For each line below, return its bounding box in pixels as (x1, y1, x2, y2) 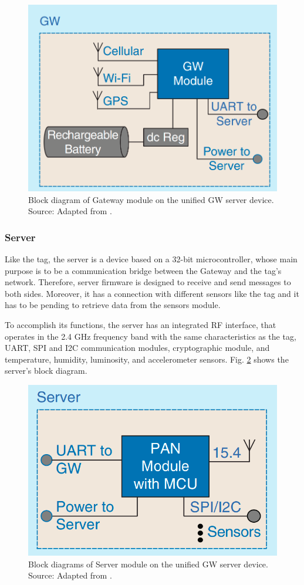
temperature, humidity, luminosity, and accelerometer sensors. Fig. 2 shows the (5, 353, 289, 365)
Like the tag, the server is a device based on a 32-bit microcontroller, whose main (5, 253, 298, 265)
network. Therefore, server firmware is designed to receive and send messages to (5, 276, 291, 288)
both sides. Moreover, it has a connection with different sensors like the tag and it (5, 287, 299, 299)
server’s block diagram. (5, 364, 87, 377)
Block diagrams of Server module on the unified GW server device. (28, 557, 268, 570)
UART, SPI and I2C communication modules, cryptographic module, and (5, 341, 270, 354)
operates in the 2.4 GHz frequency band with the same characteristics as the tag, (5, 330, 296, 342)
